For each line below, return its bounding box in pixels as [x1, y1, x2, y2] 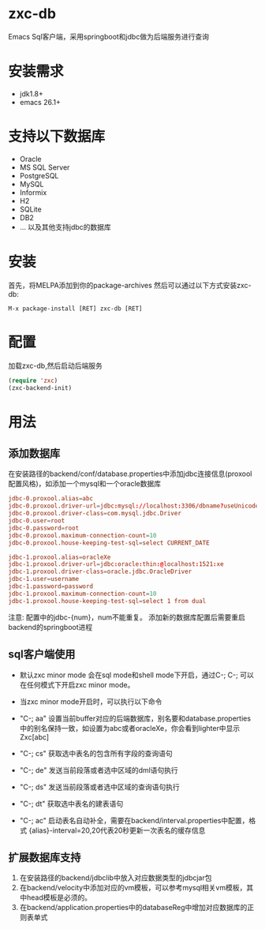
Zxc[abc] [19, 732, 50, 742]
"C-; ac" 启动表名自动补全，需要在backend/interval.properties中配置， [19, 815, 249, 825]
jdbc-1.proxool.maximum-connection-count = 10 [8, 590, 157, 597]
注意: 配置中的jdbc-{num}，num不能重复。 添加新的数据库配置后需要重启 [8, 612, 246, 622]
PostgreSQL [19, 170, 59, 180]
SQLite [19, 204, 42, 214]
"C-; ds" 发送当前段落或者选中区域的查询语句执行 [19, 782, 180, 792]
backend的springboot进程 [8, 622, 93, 631]
